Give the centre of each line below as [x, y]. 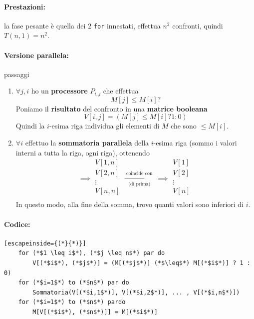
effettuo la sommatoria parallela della [87, 143]
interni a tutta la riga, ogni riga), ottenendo [83, 152]
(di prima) [139, 184]
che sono [184, 126]
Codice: [17, 224]
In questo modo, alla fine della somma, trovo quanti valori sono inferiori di [129, 204]
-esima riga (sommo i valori [195, 143]
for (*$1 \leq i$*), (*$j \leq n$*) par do [92, 253]
